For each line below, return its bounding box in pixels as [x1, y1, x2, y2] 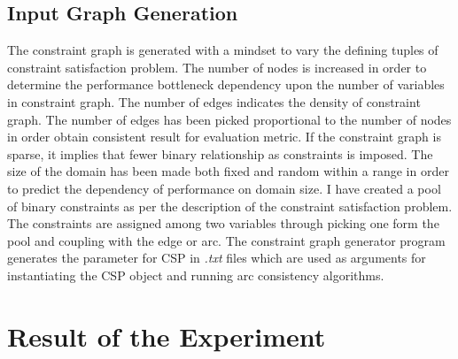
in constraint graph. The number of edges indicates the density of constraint [7, 92, 421, 111]
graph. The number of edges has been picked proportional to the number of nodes [7, 110, 452, 128]
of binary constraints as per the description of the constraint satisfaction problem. [7, 196, 453, 215]
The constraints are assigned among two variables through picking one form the [7, 214, 439, 233]
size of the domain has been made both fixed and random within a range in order [7, 162, 449, 180]
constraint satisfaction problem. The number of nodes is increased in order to [7, 57, 427, 76]
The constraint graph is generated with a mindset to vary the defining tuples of [7, 41, 439, 59]
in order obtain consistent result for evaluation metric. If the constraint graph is [7, 127, 441, 146]
